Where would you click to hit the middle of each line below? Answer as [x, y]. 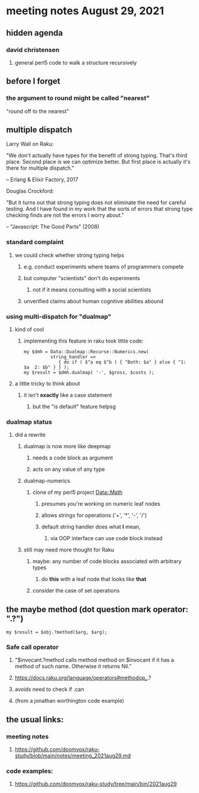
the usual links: [35, 719]
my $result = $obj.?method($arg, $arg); [57, 632]
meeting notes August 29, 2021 [85, 11]
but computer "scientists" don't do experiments [82, 278]
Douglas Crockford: [30, 191]
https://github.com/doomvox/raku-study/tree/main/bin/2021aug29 [96, 784]
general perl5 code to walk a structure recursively [76, 62]
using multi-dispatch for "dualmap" [59, 316]
